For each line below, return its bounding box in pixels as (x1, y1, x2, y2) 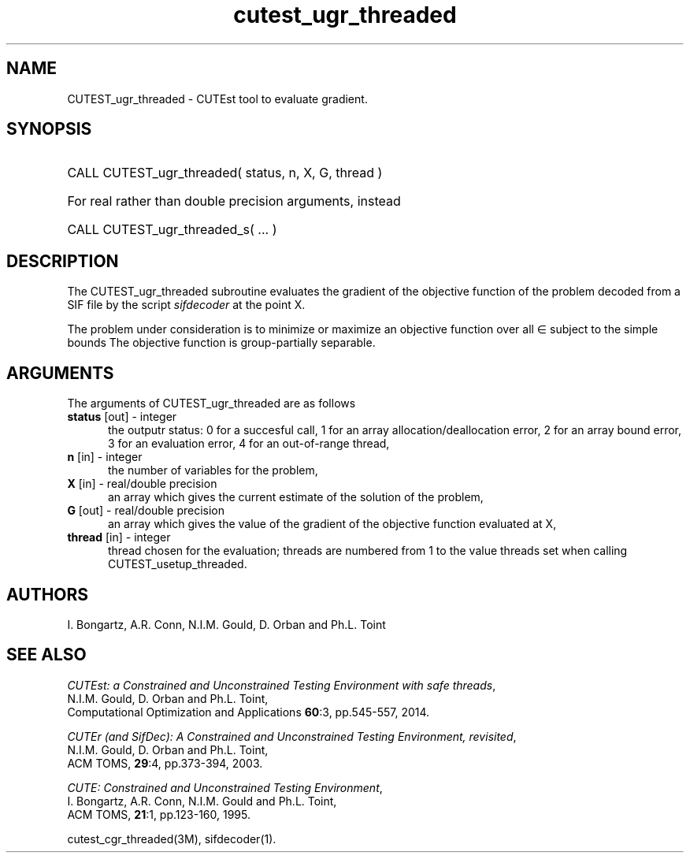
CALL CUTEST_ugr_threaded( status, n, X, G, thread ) (67, 165, 383, 181)
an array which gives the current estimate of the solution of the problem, (108, 490, 484, 504)
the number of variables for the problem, (108, 463, 318, 478)
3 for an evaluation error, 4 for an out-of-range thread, (108, 437, 390, 451)
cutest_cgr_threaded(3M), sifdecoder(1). (67, 831, 276, 846)
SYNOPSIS (6, 119, 92, 139)
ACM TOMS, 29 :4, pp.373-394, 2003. (67, 756, 263, 770)
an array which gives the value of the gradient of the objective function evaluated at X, (108, 517, 557, 531)
